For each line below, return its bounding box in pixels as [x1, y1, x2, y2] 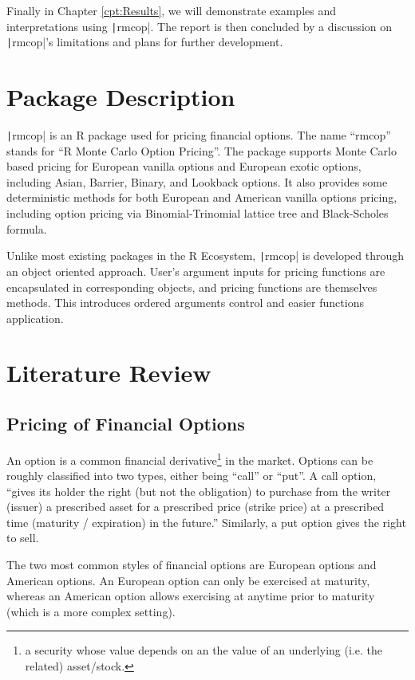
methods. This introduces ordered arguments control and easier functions [6, 294, 364, 311]
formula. [6, 220, 47, 237]
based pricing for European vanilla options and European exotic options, [6, 158, 362, 175]
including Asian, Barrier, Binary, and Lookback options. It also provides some [6, 173, 388, 190]
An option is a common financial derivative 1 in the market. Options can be [6, 449, 373, 468]
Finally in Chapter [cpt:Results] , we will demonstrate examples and [6, 2, 337, 18]
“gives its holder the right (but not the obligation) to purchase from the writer [6, 482, 391, 499]
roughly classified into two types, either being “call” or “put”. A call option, [6, 467, 377, 484]
